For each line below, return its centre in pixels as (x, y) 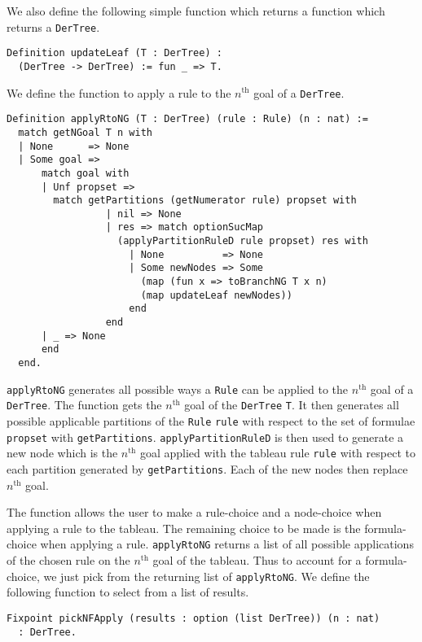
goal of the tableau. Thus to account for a (257, 560)
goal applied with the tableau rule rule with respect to (277, 453)
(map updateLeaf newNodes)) (216, 295)
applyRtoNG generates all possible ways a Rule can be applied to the (178, 389)
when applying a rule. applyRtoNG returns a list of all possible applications (227, 544)
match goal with (85, 173)
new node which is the (62, 453)
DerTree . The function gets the (84, 405)
